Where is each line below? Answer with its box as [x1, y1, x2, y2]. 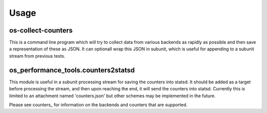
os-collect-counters [9, 26, 73, 35]
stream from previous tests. [9, 53, 65, 59]
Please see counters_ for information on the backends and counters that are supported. [9, 102, 188, 108]
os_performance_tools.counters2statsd [9, 66, 135, 74]
